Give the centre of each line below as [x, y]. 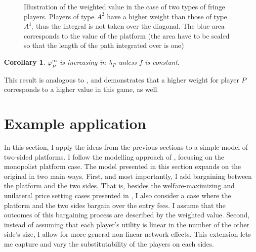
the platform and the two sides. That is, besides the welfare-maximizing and [119, 186]
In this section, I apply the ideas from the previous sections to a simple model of [126, 147]
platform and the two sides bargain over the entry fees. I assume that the [115, 205]
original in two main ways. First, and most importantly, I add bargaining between [128, 176]
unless [128, 62]
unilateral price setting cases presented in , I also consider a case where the [118, 195]
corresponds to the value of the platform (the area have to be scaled [127, 35]
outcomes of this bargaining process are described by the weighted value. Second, [127, 215]
